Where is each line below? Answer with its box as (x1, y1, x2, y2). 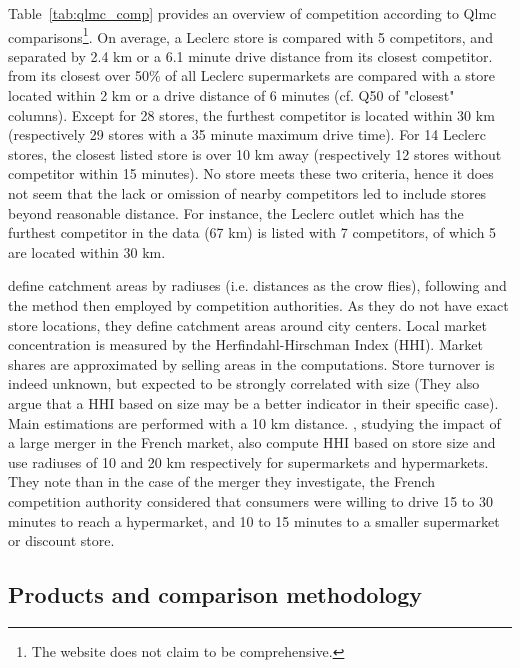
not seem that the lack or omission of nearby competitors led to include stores (8, 183, 487, 203)
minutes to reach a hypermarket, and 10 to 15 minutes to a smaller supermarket (8, 510, 500, 531)
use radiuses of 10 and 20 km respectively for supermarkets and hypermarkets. (8, 451, 489, 472)
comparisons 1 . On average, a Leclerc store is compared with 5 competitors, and (8, 23, 493, 47)
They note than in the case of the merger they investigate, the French (8, 471, 436, 492)
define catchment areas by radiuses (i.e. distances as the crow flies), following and (8, 275, 507, 296)
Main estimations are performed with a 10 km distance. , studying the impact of (8, 412, 501, 433)
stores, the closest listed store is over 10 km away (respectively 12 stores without (8, 143, 502, 164)
